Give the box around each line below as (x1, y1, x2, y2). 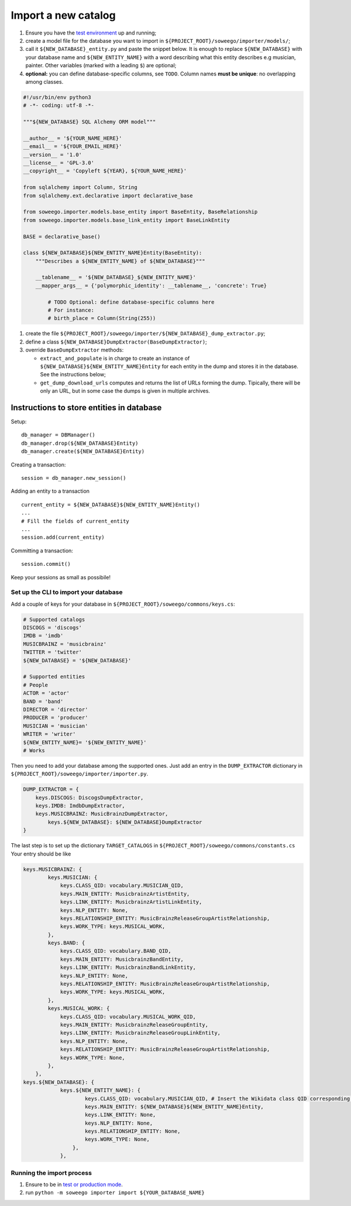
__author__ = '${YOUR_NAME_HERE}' (23, 135, 122, 142)
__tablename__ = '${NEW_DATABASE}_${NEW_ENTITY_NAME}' (35, 274, 196, 281)
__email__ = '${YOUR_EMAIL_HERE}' (23, 143, 122, 150)
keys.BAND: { (47, 940, 85, 946)
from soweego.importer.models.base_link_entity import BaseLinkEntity (23, 217, 230, 224)
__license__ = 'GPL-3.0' (23, 160, 95, 166)
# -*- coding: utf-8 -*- (23, 102, 95, 109)
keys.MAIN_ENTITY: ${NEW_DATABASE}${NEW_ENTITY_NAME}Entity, (85, 1103, 264, 1110)
